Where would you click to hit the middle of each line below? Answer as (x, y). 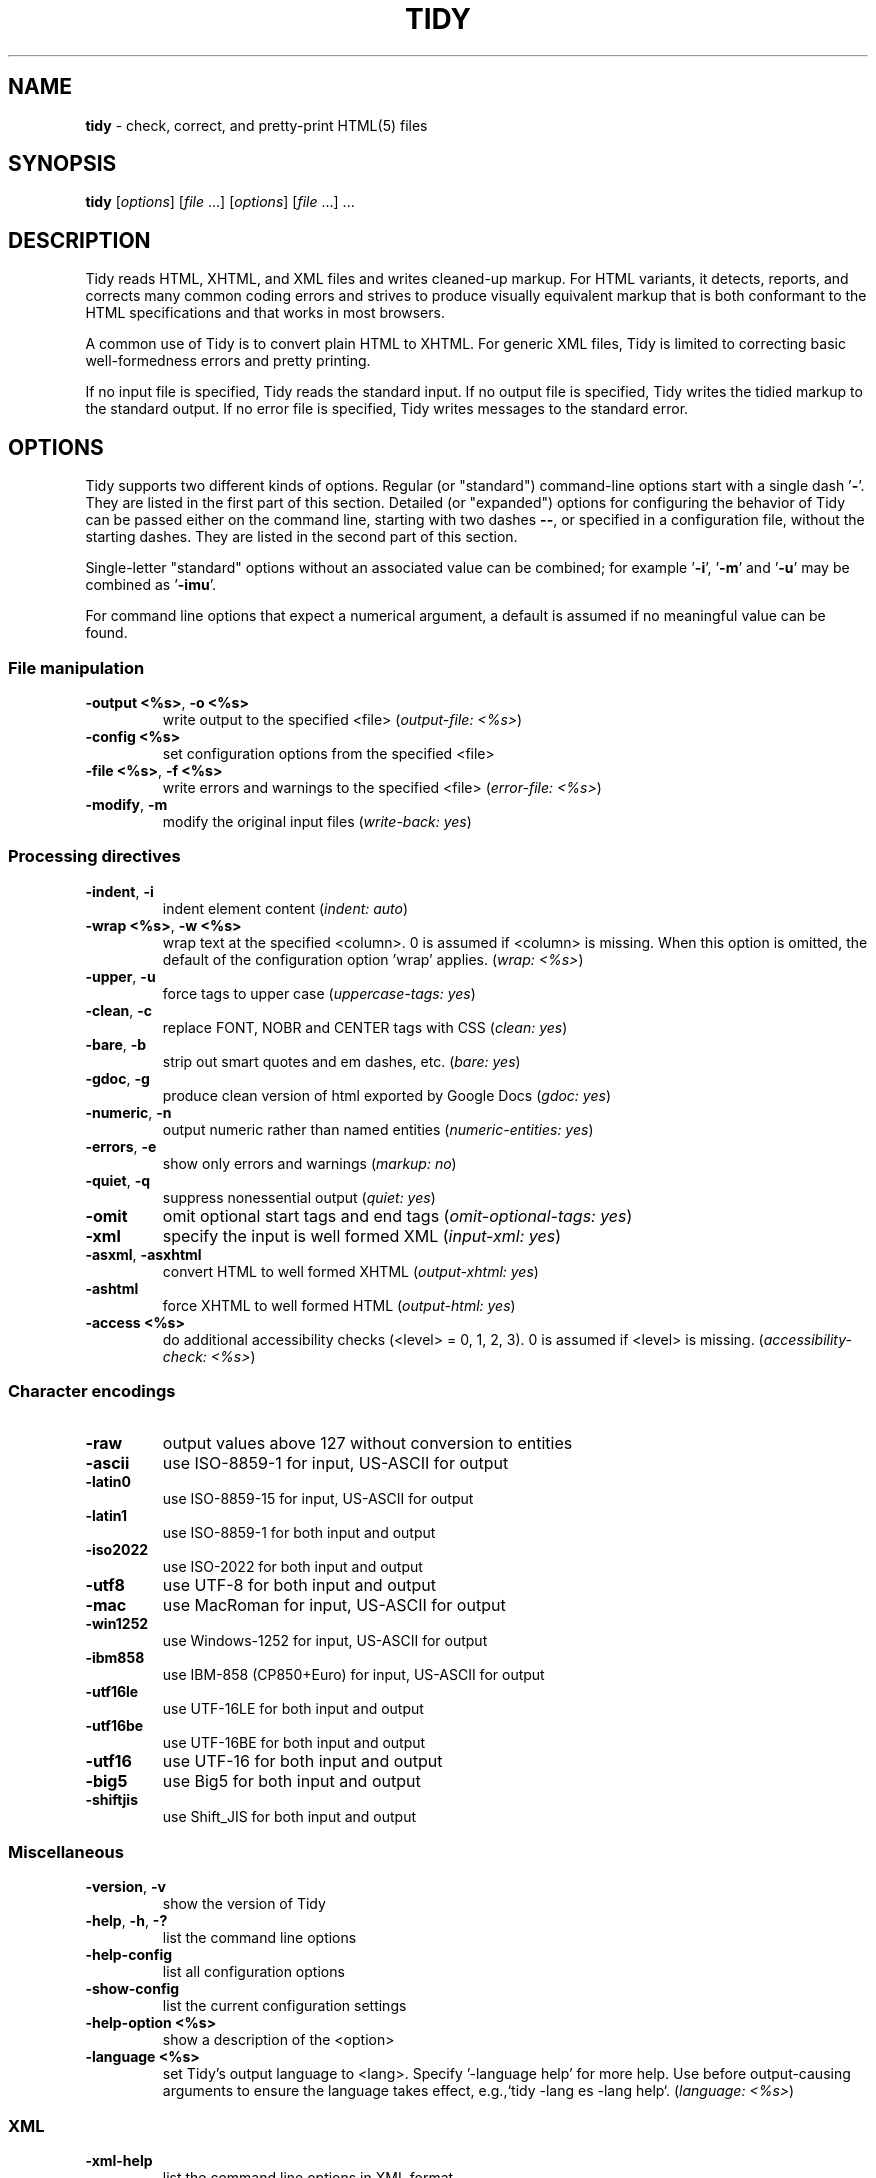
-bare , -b (116, 1044)
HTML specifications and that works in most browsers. (265, 313)
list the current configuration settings (284, 2006)
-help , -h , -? (126, 1921)
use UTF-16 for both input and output (302, 1761)
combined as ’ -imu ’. (150, 585)
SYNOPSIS (62, 164)
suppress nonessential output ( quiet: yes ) (299, 1197)
